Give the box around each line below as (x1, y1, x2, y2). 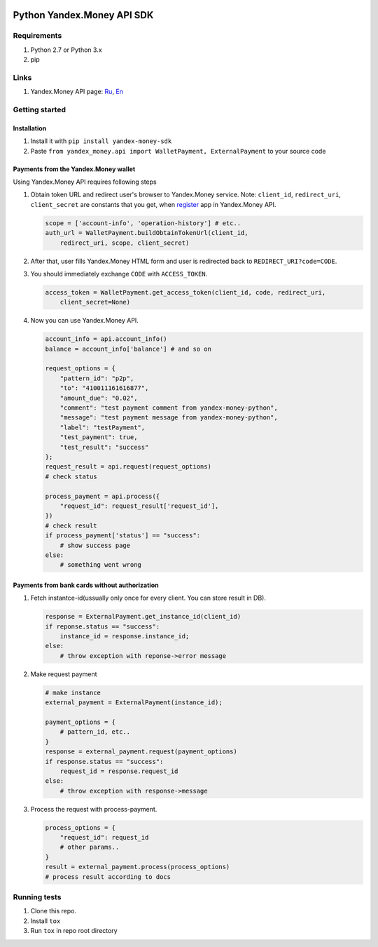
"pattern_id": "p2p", (59, 374, 134, 382)
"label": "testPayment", (59, 423, 146, 431)
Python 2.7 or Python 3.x (30, 46, 102, 54)
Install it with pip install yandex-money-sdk (30, 137, 172, 145)
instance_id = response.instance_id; (59, 632, 190, 640)
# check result (45, 521, 97, 530)
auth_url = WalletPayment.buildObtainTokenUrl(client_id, (45, 229, 248, 237)
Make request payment (30, 670, 97, 678)
